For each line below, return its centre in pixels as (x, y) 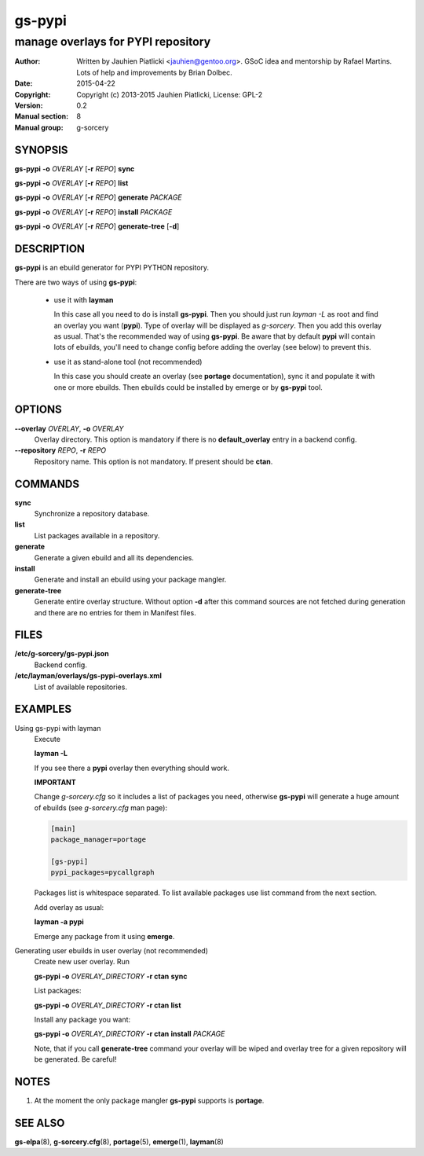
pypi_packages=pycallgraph (102, 873)
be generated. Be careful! (75, 1059)
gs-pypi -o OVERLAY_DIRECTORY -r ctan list (108, 1005)
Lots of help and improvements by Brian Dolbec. (154, 72)
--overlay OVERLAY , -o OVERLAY (69, 428)
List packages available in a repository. (97, 535)
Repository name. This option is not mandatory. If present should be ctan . (154, 461)
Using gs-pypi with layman (58, 728)
